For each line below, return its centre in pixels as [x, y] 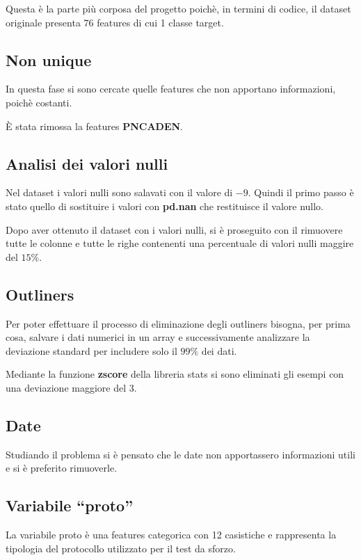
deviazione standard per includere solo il [91, 350]
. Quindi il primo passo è [301, 192]
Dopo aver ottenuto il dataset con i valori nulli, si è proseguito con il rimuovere [174, 229]
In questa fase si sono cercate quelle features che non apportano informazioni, [171, 89]
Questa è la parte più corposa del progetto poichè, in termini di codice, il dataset [178, 8]
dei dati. [219, 350]
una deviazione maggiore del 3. [71, 387]
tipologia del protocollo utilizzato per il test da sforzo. [121, 548]
